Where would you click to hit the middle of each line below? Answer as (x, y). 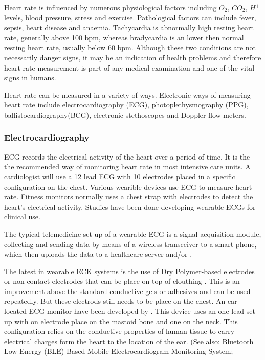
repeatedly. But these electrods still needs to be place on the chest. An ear (121, 301)
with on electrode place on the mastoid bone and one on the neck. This (126, 321)
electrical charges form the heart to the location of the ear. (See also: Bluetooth (129, 341)
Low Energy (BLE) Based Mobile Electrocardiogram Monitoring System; (119, 351)
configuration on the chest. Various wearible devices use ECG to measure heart (128, 186)
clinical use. (22, 217)
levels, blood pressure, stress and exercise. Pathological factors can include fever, (130, 17)
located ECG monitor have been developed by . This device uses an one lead (124, 311)
